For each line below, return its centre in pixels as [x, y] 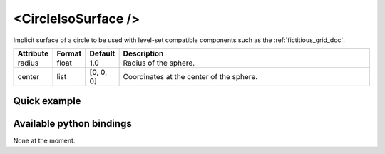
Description [143, 53]
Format [69, 53]
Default [102, 53]
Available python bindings [72, 124]
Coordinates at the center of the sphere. [190, 76]
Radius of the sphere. [159, 63]
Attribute [33, 53]
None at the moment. [44, 141]
